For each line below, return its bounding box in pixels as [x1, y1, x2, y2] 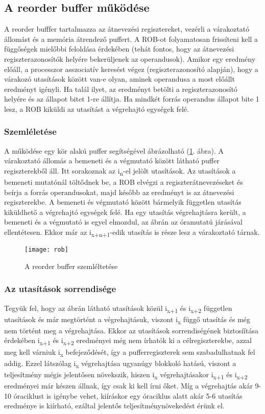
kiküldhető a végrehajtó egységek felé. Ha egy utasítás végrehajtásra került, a [4, 206, 246, 217]
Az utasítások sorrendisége [4, 282, 116, 295]
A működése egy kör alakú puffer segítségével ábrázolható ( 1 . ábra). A [4, 145, 224, 156]
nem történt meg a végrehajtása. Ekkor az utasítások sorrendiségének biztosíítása [4, 325, 258, 335]
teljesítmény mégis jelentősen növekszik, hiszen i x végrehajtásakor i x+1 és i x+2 [4, 369, 248, 381]
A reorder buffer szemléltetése [25, 260, 118, 271]
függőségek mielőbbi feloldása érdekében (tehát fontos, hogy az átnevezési [4, 43, 234, 54]
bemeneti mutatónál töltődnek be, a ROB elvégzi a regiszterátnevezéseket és [4, 177, 243, 187]
